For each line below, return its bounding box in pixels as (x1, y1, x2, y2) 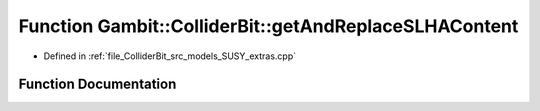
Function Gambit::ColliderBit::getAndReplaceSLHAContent (18, 15, 519, 37)
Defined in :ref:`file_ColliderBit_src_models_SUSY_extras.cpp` (43, 50, 297, 62)
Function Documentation (18, 76, 177, 93)
